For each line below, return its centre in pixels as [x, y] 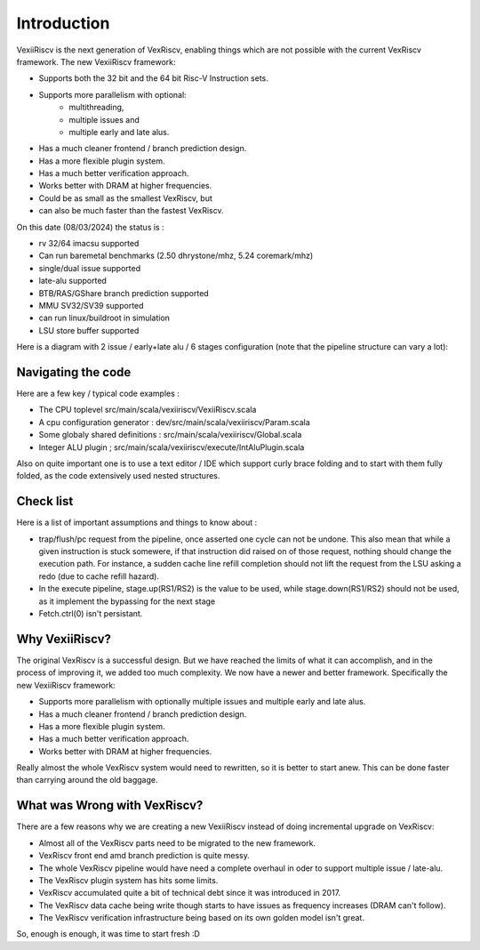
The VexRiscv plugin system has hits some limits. [128, 880]
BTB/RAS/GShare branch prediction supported [124, 293]
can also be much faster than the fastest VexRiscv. [131, 211]
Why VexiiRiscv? [64, 639]
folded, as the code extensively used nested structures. [118, 476]
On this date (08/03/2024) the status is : [90, 227]
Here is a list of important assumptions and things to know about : [137, 523]
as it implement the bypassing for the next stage [127, 601]
